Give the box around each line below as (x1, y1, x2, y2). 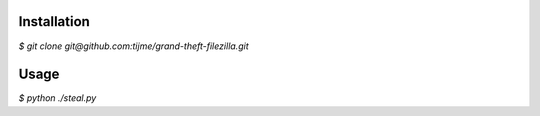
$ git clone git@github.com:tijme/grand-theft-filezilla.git (18, 40, 249, 52)
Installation (18, 13, 90, 30)
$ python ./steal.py (18, 92, 97, 104)
